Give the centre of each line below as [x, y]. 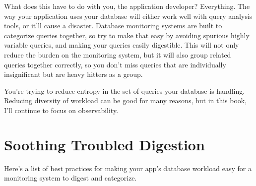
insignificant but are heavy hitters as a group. [73, 74]
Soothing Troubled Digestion [104, 144]
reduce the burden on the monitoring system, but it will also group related [118, 54]
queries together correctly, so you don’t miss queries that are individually [115, 64]
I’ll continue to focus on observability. [61, 110]
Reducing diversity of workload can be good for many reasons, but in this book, [126, 100]
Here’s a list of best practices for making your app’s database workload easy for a [128, 168]
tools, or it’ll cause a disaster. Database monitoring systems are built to [113, 26]
